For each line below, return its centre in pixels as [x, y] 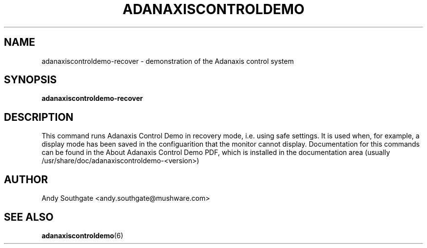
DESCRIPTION [39, 117]
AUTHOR [26, 179]
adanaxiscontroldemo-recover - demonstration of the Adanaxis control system [168, 61]
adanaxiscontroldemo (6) [82, 235]
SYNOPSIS [30, 80]
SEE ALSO [29, 217]
